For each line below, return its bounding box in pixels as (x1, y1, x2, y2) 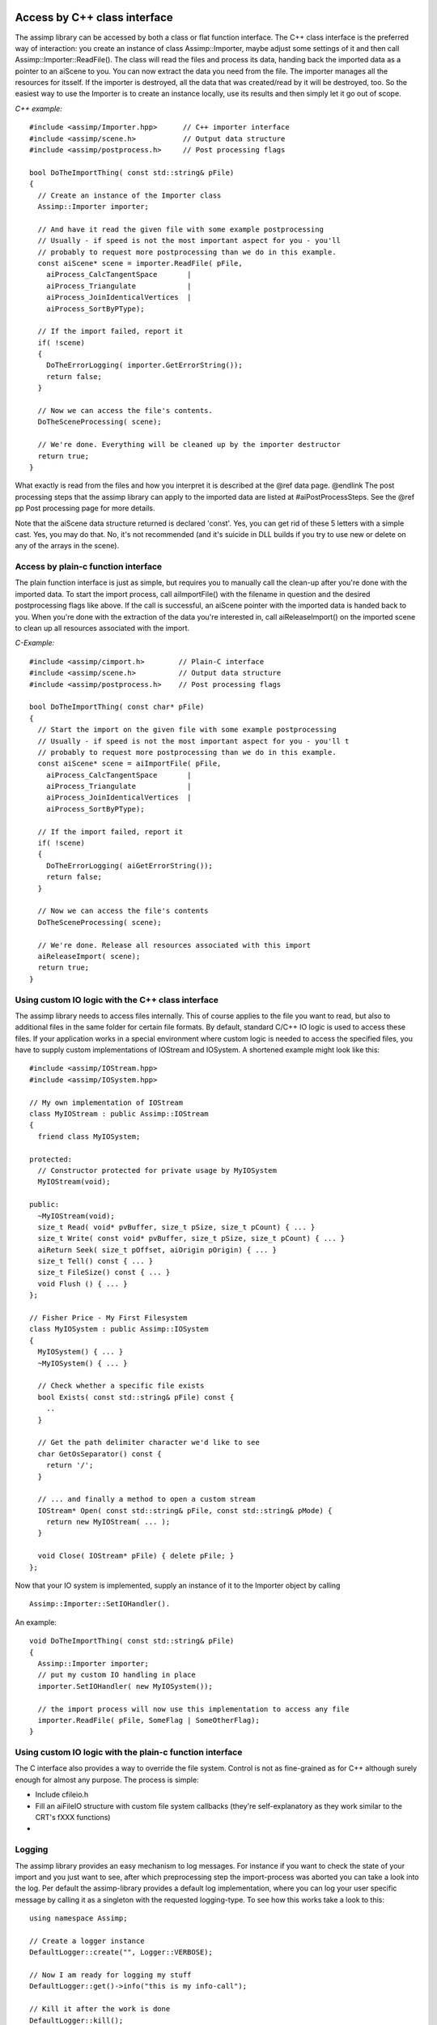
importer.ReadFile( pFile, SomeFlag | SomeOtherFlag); (37, 1716, 261, 1724)
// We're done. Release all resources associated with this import (37, 940, 312, 949)
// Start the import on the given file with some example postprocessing (37, 725, 337, 735)
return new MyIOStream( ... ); (45, 1517, 171, 1527)
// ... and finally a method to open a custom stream (37, 1494, 256, 1504)
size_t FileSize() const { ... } (37, 1268, 171, 1277)
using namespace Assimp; (29, 1914, 128, 1923)
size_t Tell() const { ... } (37, 1256, 154, 1266)
